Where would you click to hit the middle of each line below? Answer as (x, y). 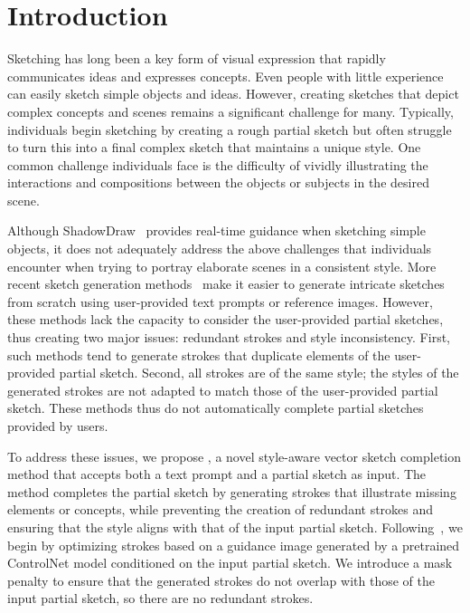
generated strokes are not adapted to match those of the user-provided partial (223, 390)
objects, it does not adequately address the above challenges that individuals (220, 249)
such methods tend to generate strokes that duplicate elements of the (199, 354)
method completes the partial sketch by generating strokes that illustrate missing (232, 491)
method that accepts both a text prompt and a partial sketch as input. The (217, 474)
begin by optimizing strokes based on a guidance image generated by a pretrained (234, 545)
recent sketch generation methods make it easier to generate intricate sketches (226, 284)
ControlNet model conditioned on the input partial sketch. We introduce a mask (230, 563)
